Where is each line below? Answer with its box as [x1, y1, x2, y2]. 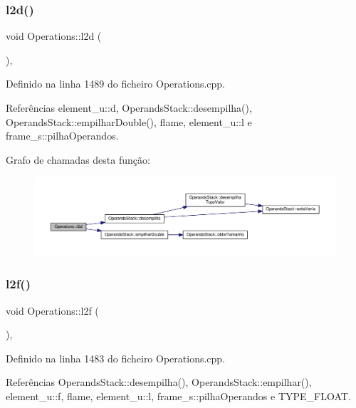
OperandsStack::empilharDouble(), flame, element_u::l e [6, 114, 252, 129]
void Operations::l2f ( [6, 303, 99, 318]
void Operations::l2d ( [6, 28, 102, 43]
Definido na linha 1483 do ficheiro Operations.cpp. [6, 350, 226, 365]
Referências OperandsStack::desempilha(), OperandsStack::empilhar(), [6, 375, 312, 389]
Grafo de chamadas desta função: [6, 152, 150, 167]
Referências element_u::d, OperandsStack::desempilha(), [6, 100, 252, 115]
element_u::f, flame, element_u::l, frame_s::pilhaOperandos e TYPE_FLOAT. [6, 388, 351, 403]
